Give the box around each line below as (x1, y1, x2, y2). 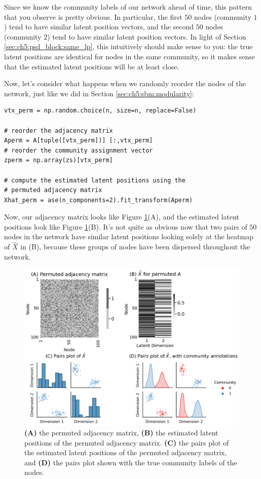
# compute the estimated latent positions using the (4, 176, 185, 184)
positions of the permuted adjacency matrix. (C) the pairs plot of (24, 437, 229, 448)
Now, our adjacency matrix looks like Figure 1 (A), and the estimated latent (4, 211, 240, 222)
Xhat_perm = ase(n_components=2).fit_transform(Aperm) (4, 196, 193, 204)
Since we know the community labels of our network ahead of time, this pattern (4, 2, 252, 12)
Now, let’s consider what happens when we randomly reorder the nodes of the (4, 78, 246, 89)
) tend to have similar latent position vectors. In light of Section (47, 31, 246, 42)
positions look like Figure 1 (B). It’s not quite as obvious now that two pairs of (4, 221, 247, 232)
